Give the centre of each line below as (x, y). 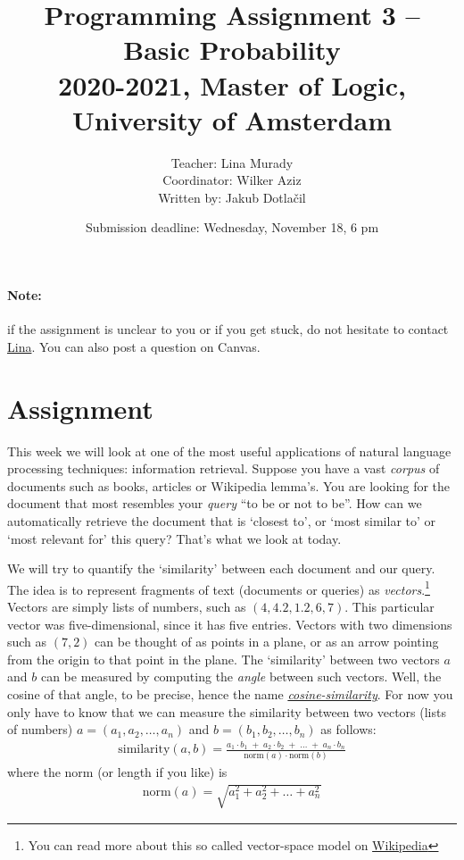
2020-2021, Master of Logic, (232, 84)
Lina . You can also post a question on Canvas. (134, 346)
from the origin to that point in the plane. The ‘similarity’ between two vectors (224, 659)
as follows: (348, 729)
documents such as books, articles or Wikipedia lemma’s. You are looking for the (229, 485)
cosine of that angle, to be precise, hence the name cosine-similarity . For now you (230, 693)
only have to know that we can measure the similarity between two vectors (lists (227, 711)
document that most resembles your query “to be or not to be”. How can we (215, 503)
